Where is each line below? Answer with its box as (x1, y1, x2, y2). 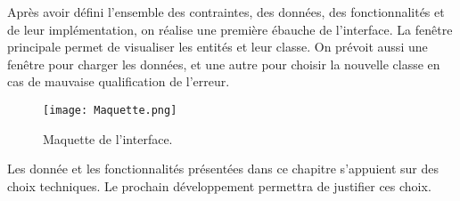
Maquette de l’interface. (43, 129, 173, 148)
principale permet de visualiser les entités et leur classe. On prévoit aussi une (7, 37, 428, 56)
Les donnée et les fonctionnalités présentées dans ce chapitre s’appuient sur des (7, 159, 439, 178)
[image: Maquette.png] (43, 103, 177, 117)
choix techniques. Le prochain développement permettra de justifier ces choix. (7, 176, 431, 195)
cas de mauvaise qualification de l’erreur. (7, 72, 230, 91)
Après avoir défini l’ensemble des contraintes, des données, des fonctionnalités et (7, 3, 445, 20)
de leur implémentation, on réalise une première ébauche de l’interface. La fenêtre (7, 20, 453, 38)
